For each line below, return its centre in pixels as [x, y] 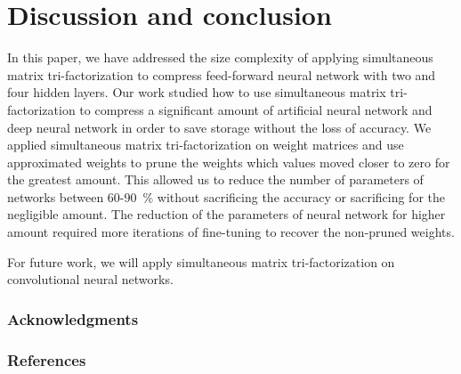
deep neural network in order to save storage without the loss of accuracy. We [219, 127]
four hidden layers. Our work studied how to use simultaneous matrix [197, 92]
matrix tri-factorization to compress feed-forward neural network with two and [222, 74]
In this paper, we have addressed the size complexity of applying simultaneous [220, 57]
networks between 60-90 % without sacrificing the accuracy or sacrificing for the [226, 196]
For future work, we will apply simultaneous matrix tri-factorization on [201, 261]
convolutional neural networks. [90, 279]
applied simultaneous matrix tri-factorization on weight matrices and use [206, 145]
